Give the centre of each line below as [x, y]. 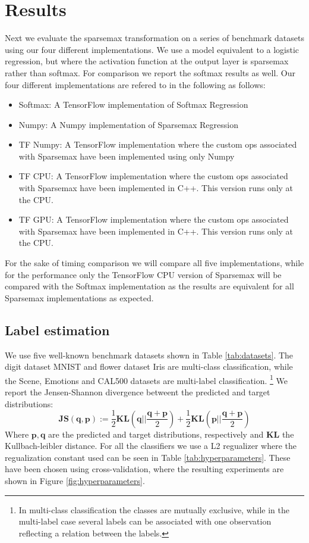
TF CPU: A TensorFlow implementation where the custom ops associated [153, 176]
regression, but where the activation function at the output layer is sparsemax [147, 61]
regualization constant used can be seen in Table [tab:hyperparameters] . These [148, 457]
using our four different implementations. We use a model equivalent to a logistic [152, 49]
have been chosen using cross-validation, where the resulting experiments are [144, 469]
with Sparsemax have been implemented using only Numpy [127, 156]
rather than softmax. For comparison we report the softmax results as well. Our [150, 72]
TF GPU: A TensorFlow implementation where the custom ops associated [154, 219]
